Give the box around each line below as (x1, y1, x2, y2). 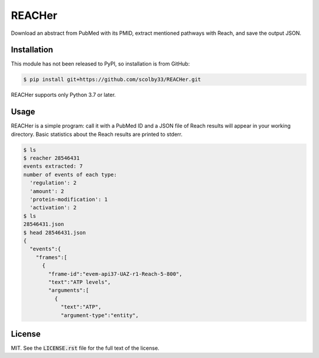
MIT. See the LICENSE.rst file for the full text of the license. (11, 344, 159, 352)
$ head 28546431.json (23, 229, 86, 236)
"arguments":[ (48, 287, 89, 294)
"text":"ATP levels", (48, 278, 111, 285)
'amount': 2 (30, 188, 64, 194)
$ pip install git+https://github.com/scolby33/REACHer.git (23, 76, 201, 83)
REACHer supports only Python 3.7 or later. (11, 92, 116, 99)
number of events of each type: (23, 171, 118, 178)
